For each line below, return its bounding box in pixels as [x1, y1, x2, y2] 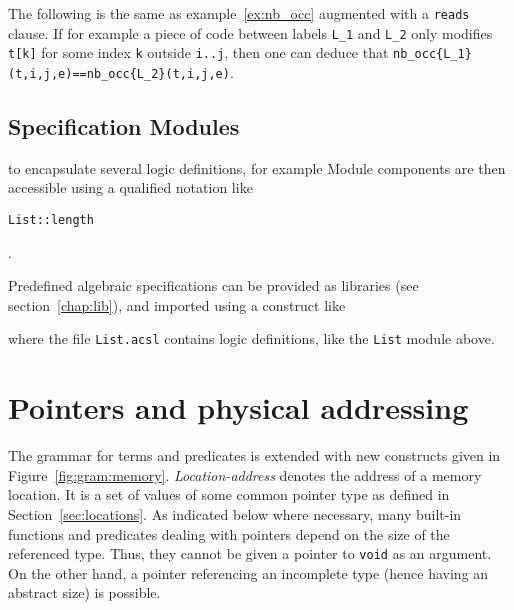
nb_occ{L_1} [393, 47, 472, 62]
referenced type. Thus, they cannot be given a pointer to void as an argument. [8, 543, 492, 564]
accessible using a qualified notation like [8, 177, 253, 198]
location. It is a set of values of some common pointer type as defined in [8, 484, 450, 505]
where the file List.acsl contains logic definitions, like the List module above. [8, 328, 495, 349]
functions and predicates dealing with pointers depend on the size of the [8, 523, 450, 544]
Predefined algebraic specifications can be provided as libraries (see [8, 275, 419, 296]
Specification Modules [8, 111, 240, 142]
